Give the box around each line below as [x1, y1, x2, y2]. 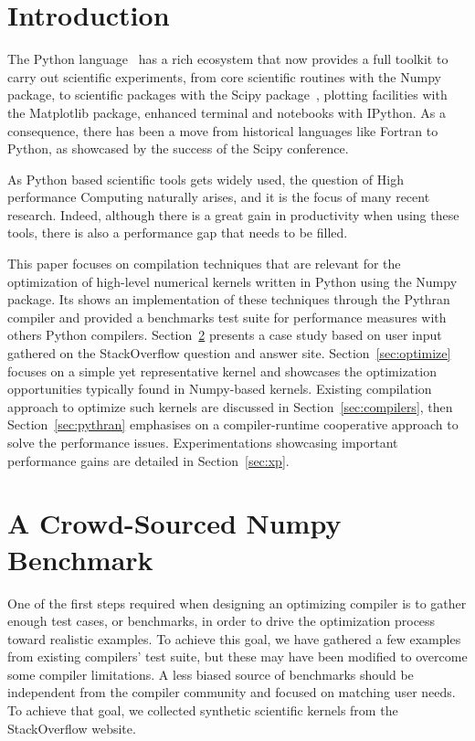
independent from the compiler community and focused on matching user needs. [7, 683, 456, 702]
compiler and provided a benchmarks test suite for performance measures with [7, 307, 447, 326]
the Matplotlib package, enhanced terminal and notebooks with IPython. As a [7, 102, 446, 122]
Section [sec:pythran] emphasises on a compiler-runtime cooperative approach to [7, 415, 459, 434]
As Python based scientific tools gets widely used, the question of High [7, 169, 404, 188]
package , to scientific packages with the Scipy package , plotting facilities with [7, 85, 448, 104]
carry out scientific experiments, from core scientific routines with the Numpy [7, 67, 441, 86]
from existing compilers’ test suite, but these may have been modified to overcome [7, 647, 468, 666]
